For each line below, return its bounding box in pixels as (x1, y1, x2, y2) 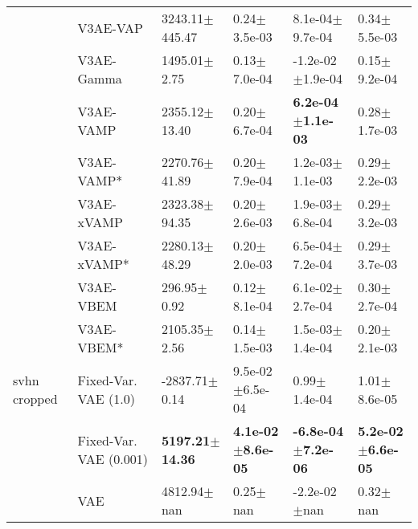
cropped (13, 389, 58, 408)
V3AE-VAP (77, 18, 143, 37)
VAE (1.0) (77, 389, 135, 408)
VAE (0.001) (77, 449, 148, 468)
